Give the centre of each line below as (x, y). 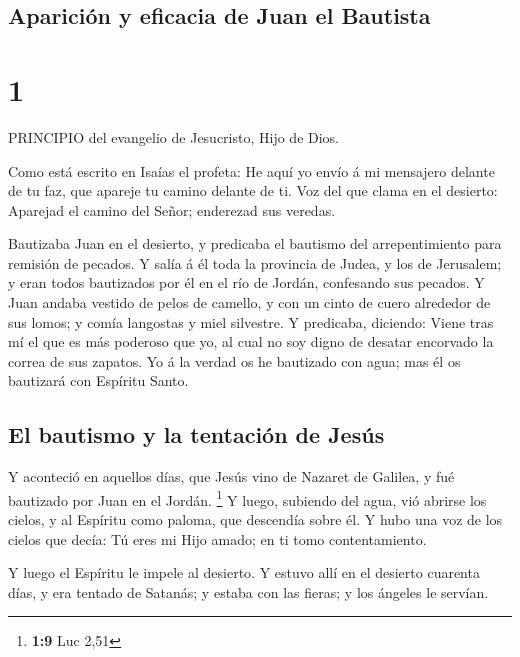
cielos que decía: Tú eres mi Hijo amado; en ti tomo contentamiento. (217, 538)
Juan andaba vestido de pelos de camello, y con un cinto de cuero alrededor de (249, 302)
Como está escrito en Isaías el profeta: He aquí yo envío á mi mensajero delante (251, 170)
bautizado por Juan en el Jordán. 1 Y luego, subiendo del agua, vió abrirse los (247, 498)
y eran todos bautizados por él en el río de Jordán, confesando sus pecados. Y (246, 282)
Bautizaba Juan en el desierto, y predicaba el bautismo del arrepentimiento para (255, 243)
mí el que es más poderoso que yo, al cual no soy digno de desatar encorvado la (251, 341)
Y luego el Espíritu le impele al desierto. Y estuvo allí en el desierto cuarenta (244, 572)
